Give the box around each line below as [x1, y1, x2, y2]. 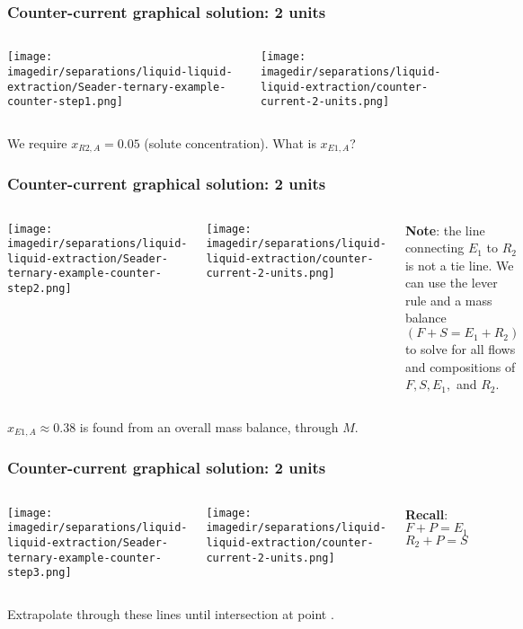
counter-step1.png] [7, 95, 123, 109]
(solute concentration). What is [144, 133, 316, 152]
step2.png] [7, 282, 72, 296]
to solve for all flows [404, 340, 516, 359]
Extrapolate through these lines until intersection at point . [7, 604, 334, 623]
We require [7, 133, 67, 152]
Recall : [404, 504, 448, 523]
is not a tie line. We [404, 255, 514, 274]
